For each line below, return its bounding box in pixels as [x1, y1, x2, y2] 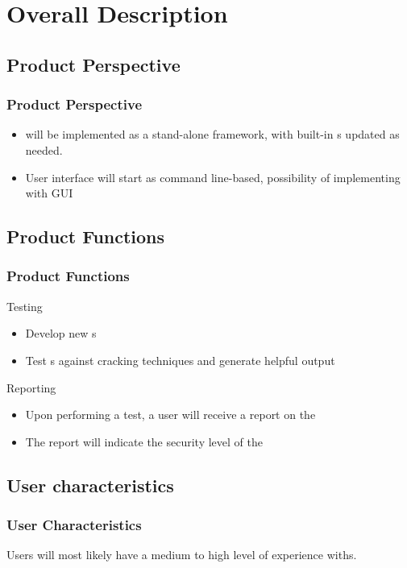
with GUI [25, 184, 73, 201]
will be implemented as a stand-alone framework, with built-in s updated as [25, 126, 400, 143]
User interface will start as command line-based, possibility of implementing [25, 168, 401, 185]
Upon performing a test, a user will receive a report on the [25, 406, 316, 423]
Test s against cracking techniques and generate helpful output [25, 351, 335, 368]
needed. [25, 141, 63, 158]
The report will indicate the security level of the [25, 433, 263, 450]
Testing [6, 297, 43, 314]
